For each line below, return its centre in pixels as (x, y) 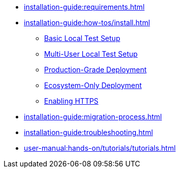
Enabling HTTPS (71, 101)
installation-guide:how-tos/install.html (87, 23)
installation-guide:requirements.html (84, 7)
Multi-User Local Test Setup (91, 54)
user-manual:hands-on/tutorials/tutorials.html (100, 148)
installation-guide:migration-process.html (93, 117)
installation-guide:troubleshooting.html (88, 132)
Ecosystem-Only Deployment (93, 85)
